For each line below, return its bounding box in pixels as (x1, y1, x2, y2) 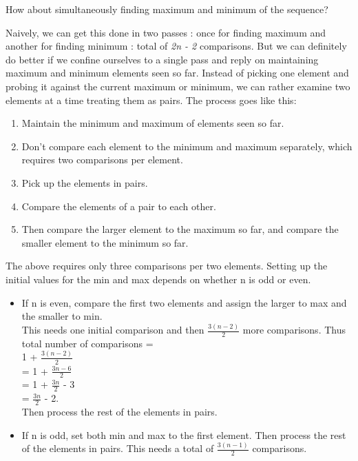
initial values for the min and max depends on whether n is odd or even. (6, 272, 311, 286)
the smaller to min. (21, 309, 103, 323)
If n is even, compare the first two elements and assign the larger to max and (21, 295, 347, 309)
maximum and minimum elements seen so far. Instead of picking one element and (6, 65, 349, 80)
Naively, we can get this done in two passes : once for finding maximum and (6, 25, 326, 39)
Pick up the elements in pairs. (21, 175, 148, 189)
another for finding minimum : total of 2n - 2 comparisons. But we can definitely (6, 39, 347, 53)
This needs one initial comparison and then (21, 322, 204, 336)
